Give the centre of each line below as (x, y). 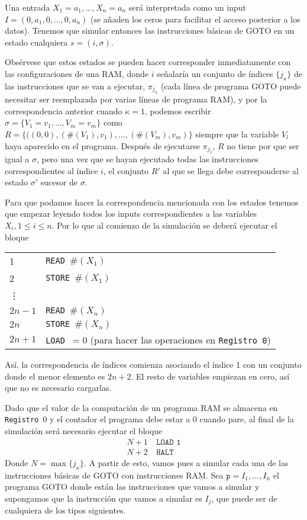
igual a (17, 158)
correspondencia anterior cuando (64, 110)
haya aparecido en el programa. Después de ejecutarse (102, 145)
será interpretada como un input (187, 7)
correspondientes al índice (51, 170)
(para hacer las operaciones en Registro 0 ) (180, 340)
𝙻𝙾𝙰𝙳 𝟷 (169, 442)
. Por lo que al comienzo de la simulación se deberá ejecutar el (164, 225)
